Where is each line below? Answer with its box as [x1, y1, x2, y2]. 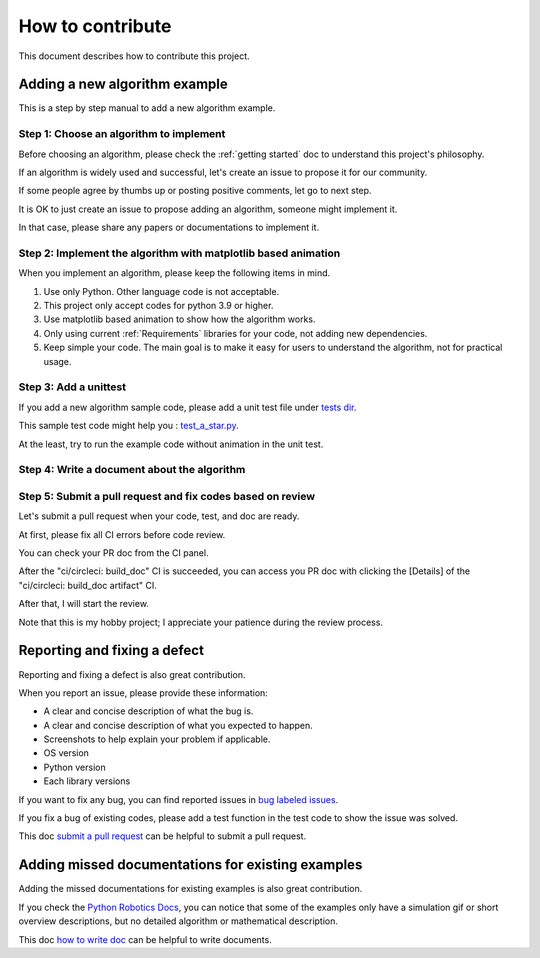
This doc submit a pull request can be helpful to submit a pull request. [18, 830, 307, 842]
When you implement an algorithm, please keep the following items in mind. [18, 267, 331, 279]
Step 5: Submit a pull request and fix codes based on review [18, 489, 315, 503]
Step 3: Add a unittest [18, 380, 127, 394]
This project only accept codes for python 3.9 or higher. [43, 300, 274, 312]
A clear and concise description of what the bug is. [43, 705, 254, 717]
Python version [43, 761, 106, 773]
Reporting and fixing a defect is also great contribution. [18, 668, 246, 680]
